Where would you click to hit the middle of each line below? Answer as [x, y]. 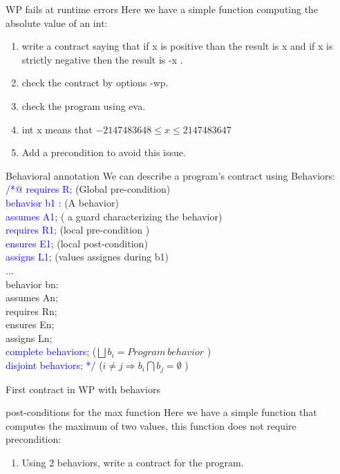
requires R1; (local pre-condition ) [78, 230]
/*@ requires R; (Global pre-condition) [88, 189]
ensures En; [30, 324]
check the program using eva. [84, 105]
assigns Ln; [29, 338]
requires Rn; [31, 311]
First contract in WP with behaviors [83, 389]
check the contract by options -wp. [95, 83]
